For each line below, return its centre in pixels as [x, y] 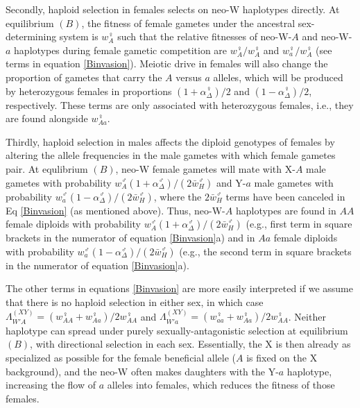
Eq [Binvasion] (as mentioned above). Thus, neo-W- [115, 210]
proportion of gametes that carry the [84, 77]
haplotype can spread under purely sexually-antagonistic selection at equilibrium [177, 330]
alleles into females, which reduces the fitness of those [221, 385]
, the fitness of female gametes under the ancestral [188, 23]
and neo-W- [327, 36]
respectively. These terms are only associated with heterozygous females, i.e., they [180, 104]
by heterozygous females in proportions [89, 91]
